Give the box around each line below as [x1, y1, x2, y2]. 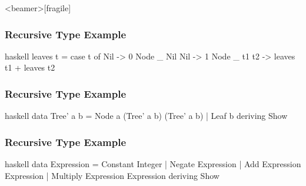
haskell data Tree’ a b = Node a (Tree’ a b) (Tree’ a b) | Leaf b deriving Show [5, 109, 288, 122]
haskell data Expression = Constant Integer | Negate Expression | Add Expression [5, 158, 301, 170]
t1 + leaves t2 [5, 61, 55, 74]
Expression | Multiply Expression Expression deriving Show [5, 169, 219, 181]
